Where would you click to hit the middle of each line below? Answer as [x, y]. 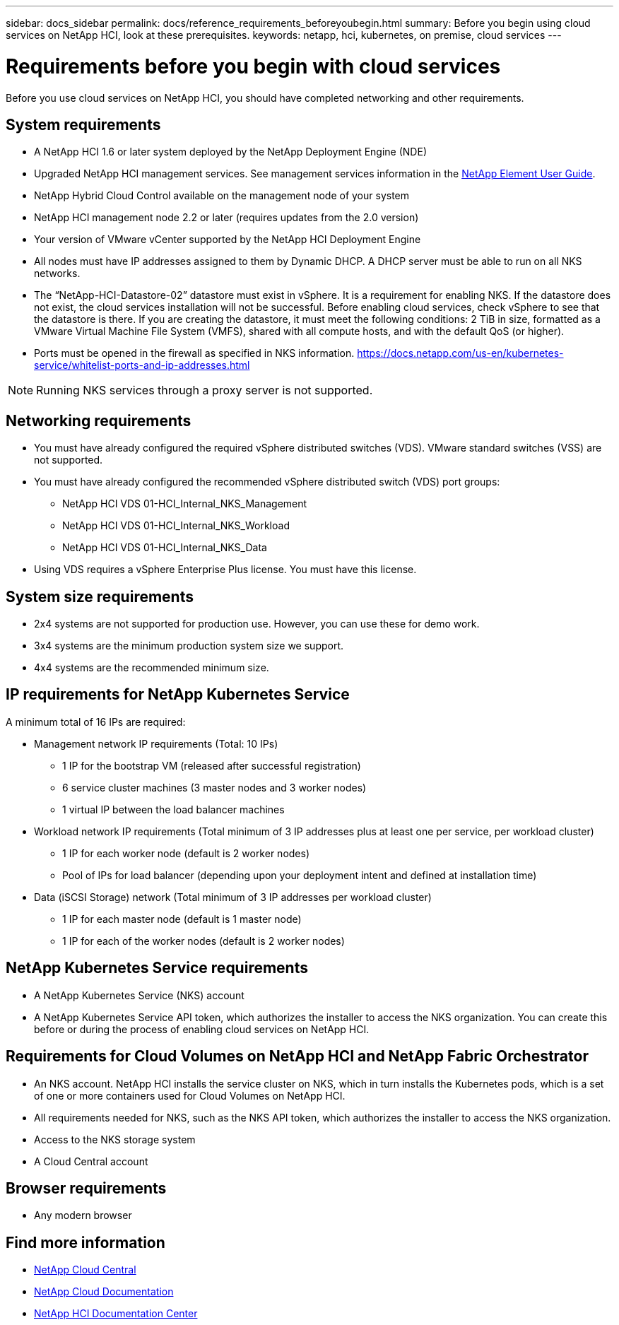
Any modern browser [83, 1215]
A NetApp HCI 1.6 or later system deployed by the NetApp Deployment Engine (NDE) [230, 152]
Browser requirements [86, 1188]
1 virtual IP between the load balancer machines [173, 809]
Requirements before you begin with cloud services [253, 66]
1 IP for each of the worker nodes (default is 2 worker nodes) [204, 941]
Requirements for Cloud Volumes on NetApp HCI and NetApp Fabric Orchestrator [297, 1056]
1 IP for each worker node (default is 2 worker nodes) [186, 853]
